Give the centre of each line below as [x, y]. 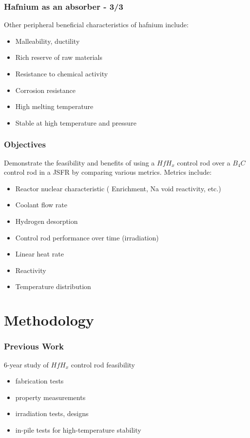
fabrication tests [39, 381]
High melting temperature [54, 106]
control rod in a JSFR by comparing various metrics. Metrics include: [108, 172]
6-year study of [26, 364]
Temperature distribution [53, 286]
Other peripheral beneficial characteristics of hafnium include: [96, 25]
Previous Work [34, 346]
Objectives [25, 144]
